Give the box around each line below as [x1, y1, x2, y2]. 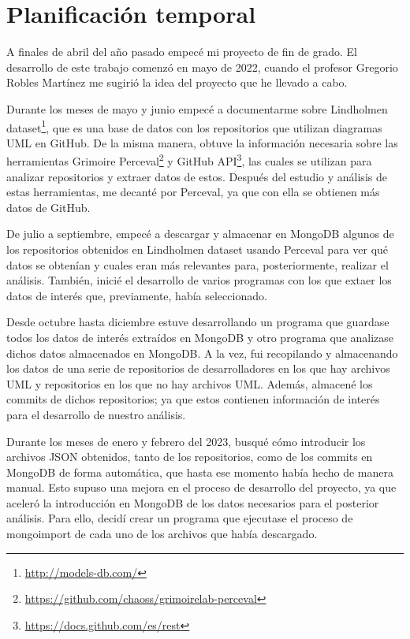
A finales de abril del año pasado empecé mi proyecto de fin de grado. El [6, 43, 357, 60]
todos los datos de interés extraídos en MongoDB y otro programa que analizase [6, 329, 394, 345]
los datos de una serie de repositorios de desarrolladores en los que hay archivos [6, 360, 390, 377]
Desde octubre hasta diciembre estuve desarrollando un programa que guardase [6, 314, 389, 330]
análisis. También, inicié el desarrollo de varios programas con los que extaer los [6, 272, 392, 288]
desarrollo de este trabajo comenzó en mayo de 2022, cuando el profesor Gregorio [6, 58, 398, 75]
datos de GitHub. [6, 199, 91, 215]
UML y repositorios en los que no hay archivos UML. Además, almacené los [6, 375, 373, 392]
